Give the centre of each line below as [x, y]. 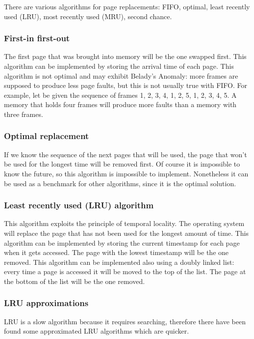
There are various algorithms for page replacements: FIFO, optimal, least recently [127, 6]
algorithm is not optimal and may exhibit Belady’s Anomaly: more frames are [121, 75]
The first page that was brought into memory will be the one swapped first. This [125, 56]
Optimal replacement [47, 136]
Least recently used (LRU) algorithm [79, 205]
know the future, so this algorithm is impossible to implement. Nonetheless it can [126, 173]
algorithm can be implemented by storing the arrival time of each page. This [119, 66]
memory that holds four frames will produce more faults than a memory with [120, 104]
